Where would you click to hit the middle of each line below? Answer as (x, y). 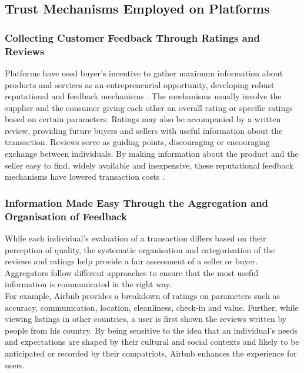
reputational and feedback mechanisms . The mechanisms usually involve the (143, 96)
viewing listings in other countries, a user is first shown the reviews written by (146, 319)
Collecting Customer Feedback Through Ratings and (132, 37)
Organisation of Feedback (66, 216)
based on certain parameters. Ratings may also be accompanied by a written (143, 119)
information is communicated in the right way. (88, 284)
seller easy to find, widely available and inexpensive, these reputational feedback (149, 165)
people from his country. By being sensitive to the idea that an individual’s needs (151, 330)
